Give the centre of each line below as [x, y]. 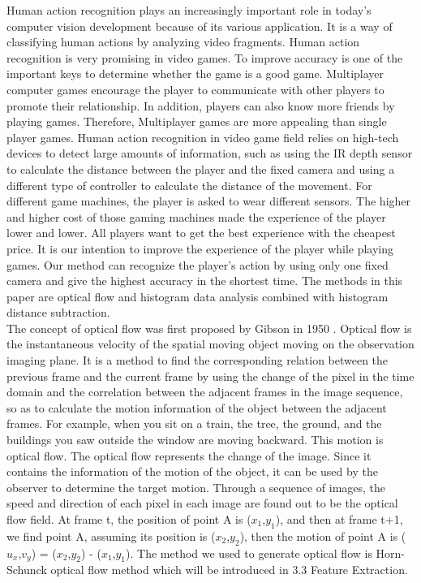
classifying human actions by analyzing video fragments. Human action [183, 42]
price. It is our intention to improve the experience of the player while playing [200, 248]
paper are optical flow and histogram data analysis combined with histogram [198, 296]
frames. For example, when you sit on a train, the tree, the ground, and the [194, 423]
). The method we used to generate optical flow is [249, 553]
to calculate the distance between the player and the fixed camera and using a [201, 168]
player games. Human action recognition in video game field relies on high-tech [203, 137]
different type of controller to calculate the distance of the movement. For [189, 185]
